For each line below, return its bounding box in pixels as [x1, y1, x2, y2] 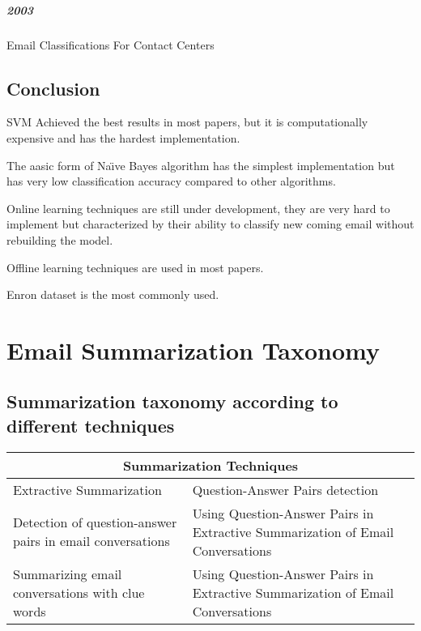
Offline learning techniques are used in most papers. [6, 258, 264, 275]
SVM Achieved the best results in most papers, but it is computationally [6, 113, 368, 130]
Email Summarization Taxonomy [6, 333, 381, 366]
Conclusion [6, 75, 100, 100]
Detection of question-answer [13, 513, 177, 532]
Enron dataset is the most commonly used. [6, 286, 219, 303]
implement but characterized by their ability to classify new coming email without [6, 215, 415, 232]
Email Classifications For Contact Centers [6, 36, 215, 53]
